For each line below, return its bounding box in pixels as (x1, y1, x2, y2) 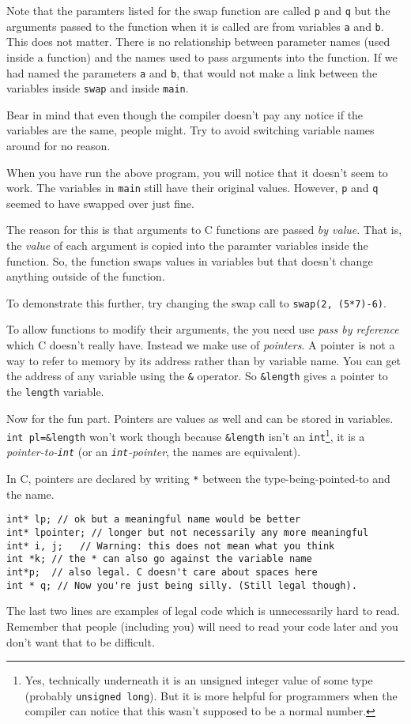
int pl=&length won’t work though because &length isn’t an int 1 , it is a (6, 426, 365, 444)
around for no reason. (6, 138, 111, 153)
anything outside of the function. (6, 268, 165, 285)
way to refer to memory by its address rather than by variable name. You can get (6, 352, 402, 368)
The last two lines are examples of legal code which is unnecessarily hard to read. (6, 602, 400, 619)
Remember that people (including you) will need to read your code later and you (6, 617, 398, 634)
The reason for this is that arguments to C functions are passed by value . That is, (6, 221, 402, 238)
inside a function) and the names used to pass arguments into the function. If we (6, 48, 398, 65)
